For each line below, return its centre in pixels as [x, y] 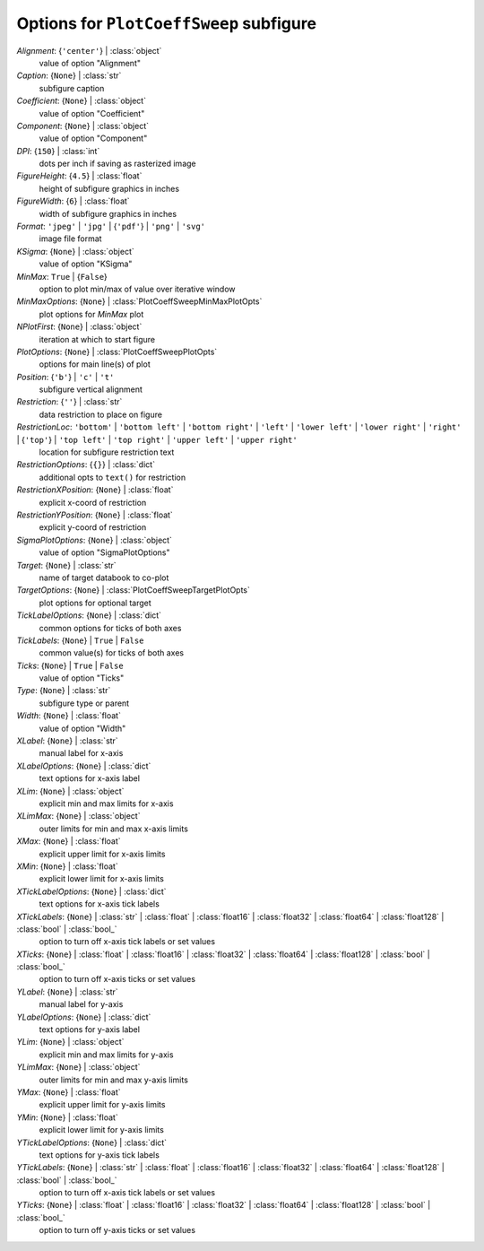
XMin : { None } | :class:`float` [67, 866]
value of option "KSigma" [86, 264]
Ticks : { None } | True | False [70, 665]
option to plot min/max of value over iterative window [137, 289]
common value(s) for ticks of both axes [111, 653]
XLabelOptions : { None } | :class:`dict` [84, 766]
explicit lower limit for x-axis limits [102, 879]
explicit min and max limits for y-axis [106, 1055]
